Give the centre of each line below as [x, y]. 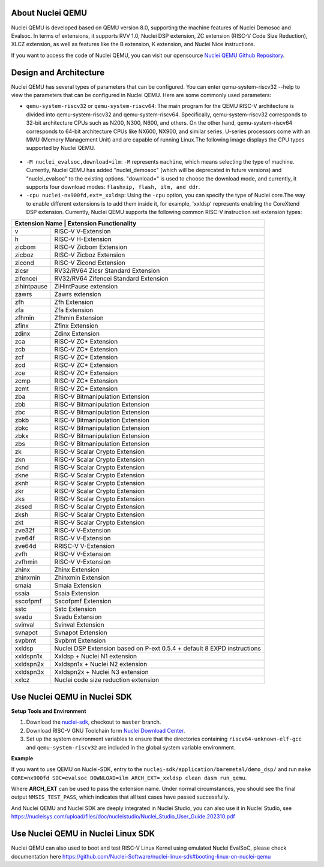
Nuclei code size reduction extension [106, 680]
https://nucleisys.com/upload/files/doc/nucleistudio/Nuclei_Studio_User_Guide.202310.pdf [123, 817]
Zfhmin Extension [79, 318]
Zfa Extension [74, 310]
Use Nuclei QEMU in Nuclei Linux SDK [83, 834]
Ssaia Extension [77, 594]
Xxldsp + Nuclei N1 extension [96, 657]
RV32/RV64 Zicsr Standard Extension [107, 271]
